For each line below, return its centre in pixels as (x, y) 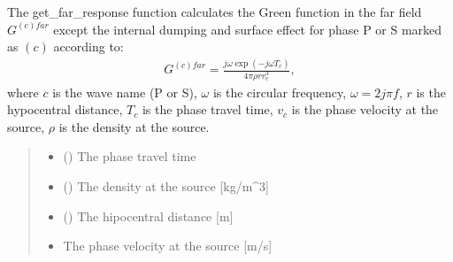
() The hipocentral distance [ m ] (148, 216)
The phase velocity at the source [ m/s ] (168, 246)
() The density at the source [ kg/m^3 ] (166, 185)
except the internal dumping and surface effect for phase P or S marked (248, 29)
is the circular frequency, (280, 92)
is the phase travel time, (207, 109)
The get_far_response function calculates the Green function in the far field (215, 12)
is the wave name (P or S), (125, 92)
